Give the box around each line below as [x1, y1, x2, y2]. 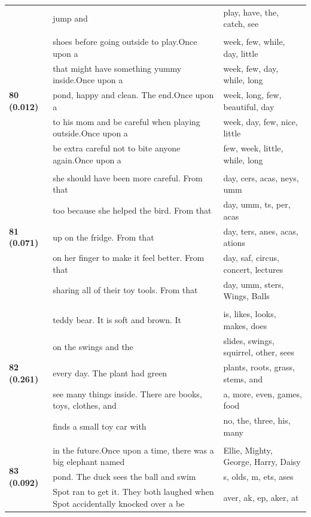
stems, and [223, 372, 263, 385]
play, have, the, [223, 5, 279, 18]
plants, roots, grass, [223, 361, 295, 373]
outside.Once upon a [53, 127, 128, 139]
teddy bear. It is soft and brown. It [53, 314, 182, 326]
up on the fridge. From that [53, 230, 154, 243]
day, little [223, 47, 258, 60]
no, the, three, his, [223, 414, 291, 427]
